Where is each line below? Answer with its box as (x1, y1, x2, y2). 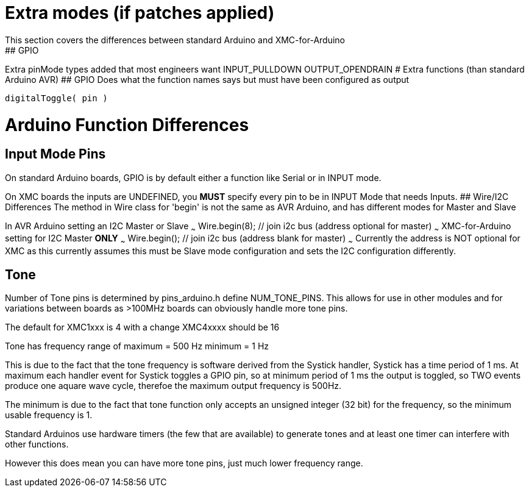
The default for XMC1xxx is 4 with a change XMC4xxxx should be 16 (5, 322, 280, 333)
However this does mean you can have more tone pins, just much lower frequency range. (5, 458, 363, 469)
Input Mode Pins (5, 146, 106, 162)
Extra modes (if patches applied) (5, 2, 275, 23)
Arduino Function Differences (5, 114, 249, 135)
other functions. (5, 439, 69, 450)
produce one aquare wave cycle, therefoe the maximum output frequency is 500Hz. (5, 380, 342, 391)
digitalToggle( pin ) (5, 93, 108, 103)
